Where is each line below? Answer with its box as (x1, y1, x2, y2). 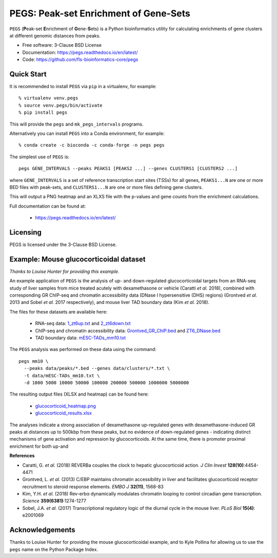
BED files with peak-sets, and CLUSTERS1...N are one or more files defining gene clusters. (9, 184, 203, 190)
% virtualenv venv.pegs (18, 95, 78, 101)
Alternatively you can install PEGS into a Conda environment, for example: (9, 130, 165, 136)
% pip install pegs (18, 110, 68, 115)
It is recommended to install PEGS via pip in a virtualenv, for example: (9, 84, 156, 90)
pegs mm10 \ (18, 358, 49, 364)
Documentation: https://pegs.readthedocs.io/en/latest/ (22, 49, 138, 55)
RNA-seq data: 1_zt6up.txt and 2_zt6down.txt (35, 320, 131, 326)
